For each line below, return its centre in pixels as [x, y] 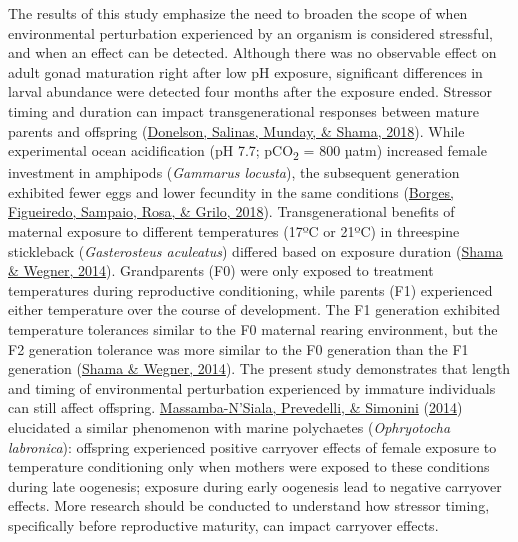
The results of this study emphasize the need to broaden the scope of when [238, 13]
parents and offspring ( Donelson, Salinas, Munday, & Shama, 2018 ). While [236, 130]
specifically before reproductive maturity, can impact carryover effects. [223, 524]
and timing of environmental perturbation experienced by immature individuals [252, 387]
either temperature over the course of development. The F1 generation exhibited [254, 309]
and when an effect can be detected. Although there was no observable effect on [252, 52]
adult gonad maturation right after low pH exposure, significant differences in [245, 71]
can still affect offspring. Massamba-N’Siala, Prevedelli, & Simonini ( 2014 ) [235, 407]
